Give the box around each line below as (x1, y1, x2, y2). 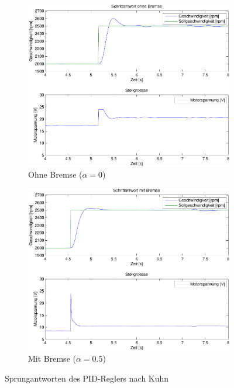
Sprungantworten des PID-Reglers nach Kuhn (5, 372, 169, 384)
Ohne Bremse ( (28, 168, 82, 181)
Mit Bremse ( (28, 352, 76, 365)
